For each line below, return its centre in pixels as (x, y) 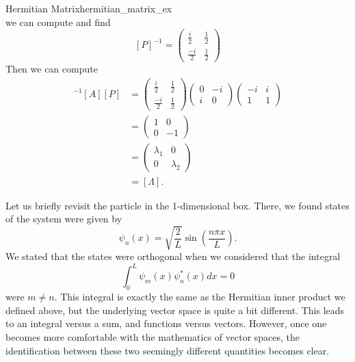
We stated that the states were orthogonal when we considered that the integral (173, 256)
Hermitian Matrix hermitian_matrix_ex (89, 8)
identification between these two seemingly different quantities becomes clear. (168, 350)
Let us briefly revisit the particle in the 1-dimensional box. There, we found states (177, 205)
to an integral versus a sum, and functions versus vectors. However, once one (166, 323)
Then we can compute (52, 68)
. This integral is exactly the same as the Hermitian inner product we (200, 297)
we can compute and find (58, 22)
